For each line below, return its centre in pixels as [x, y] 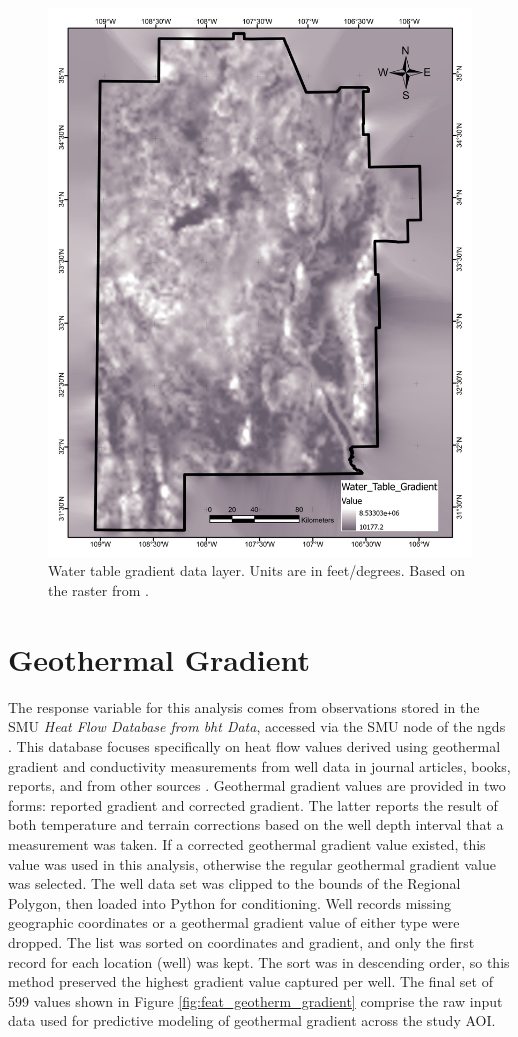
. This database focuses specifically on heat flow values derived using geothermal [254, 745]
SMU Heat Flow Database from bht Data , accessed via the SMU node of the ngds [257, 726]
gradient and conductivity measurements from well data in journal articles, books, [259, 765]
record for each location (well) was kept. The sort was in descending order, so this [259, 961]
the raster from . [98, 590]
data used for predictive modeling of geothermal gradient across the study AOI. [252, 1020]
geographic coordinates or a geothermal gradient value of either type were [234, 922]
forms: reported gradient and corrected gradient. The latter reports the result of [253, 804]
